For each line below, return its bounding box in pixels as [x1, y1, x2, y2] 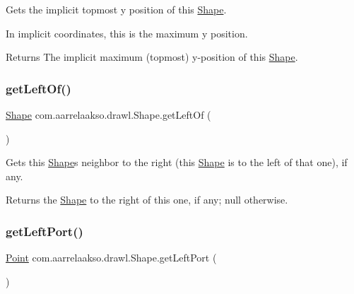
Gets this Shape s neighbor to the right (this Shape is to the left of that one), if [6, 155, 348, 170]
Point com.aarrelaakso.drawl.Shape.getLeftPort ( [6, 250, 217, 265]
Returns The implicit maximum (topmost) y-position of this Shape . [6, 49, 298, 64]
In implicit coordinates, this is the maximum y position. [6, 25, 248, 40]
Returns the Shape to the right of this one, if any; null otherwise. [6, 192, 288, 207]
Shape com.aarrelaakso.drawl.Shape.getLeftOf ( [6, 107, 211, 122]
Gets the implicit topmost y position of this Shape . [6, 2, 227, 16]
